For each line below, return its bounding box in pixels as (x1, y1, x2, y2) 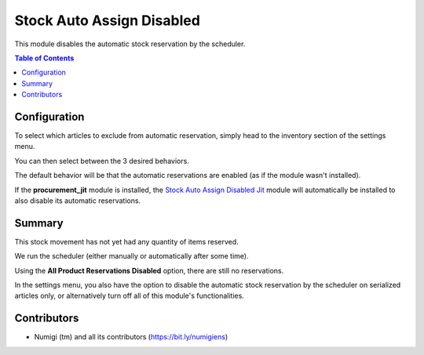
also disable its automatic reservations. (14, 196, 141, 205)
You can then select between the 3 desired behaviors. (14, 156, 190, 165)
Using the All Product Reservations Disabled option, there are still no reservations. (14, 266, 284, 275)
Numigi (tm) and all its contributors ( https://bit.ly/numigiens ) (34, 332, 228, 342)
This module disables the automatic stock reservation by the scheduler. (14, 39, 246, 49)
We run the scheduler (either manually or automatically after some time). (14, 252, 249, 261)
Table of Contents (14, 53, 75, 63)
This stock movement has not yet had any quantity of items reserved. (14, 237, 239, 246)
